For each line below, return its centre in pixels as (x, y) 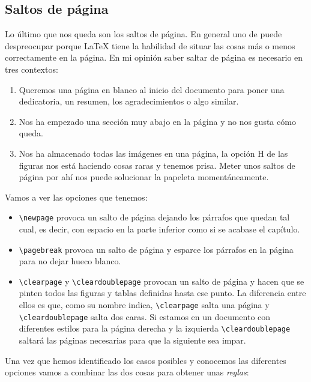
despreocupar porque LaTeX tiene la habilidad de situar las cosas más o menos (150, 45)
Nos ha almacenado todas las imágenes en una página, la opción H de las (153, 153)
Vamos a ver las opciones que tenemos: (76, 197)
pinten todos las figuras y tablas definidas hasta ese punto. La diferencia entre (162, 293)
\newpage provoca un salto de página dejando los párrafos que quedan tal (154, 217)
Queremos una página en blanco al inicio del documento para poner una (152, 89)
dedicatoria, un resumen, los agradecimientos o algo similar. (129, 101)
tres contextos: (32, 69)
